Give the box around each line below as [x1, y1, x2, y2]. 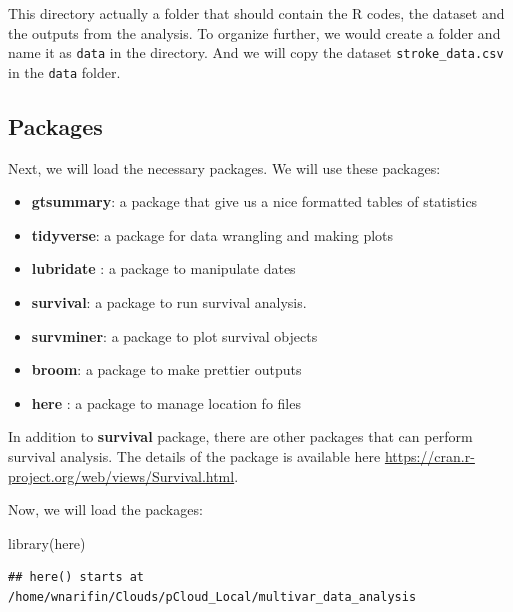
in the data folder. [8, 61, 121, 82]
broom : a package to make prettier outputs [31, 359, 302, 380]
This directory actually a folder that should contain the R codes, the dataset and [8, 3, 505, 23]
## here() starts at [8, 570, 145, 585]
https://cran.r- [384, 446, 475, 467]
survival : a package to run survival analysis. [31, 292, 307, 313]
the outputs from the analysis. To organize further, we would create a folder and [8, 22, 501, 43]
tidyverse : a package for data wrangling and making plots [31, 224, 394, 245]
